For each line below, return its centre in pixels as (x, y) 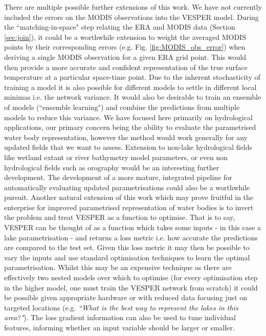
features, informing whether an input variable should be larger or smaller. (119, 327)
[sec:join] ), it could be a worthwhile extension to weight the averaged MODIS (125, 37)
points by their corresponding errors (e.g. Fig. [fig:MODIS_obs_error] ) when (125, 47)
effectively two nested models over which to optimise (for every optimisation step (131, 277)
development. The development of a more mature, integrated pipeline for (118, 177)
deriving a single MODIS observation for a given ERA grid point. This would (125, 57)
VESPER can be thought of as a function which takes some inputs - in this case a (133, 227)
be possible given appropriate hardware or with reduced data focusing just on (126, 297)
